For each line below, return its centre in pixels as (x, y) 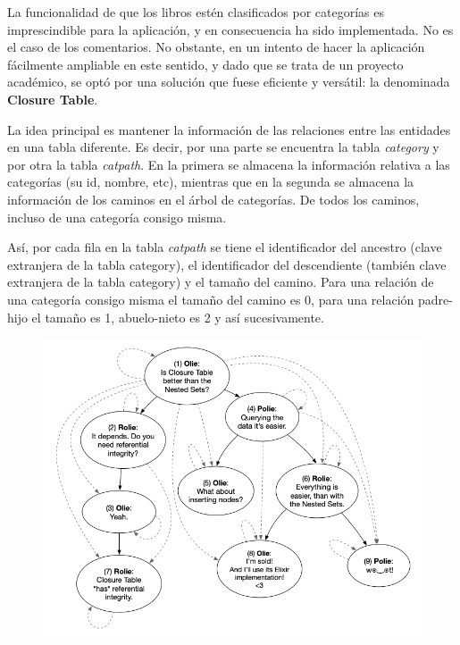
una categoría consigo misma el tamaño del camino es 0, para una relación (211, 299)
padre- (435, 299)
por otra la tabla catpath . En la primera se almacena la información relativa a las (229, 164)
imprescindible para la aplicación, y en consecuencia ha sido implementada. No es (230, 29)
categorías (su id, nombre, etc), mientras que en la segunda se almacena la (211, 182)
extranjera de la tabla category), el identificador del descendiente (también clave (227, 264)
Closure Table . (53, 99)
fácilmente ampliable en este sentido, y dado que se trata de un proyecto (205, 64)
